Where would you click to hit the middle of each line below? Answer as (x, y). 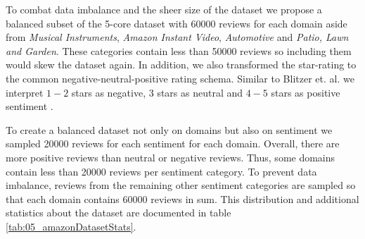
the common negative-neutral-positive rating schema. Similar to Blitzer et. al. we (180, 78)
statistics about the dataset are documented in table (119, 213)
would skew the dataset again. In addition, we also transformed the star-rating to (181, 65)
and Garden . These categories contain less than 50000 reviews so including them (179, 50)
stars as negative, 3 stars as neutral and (157, 92)
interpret (25, 92)
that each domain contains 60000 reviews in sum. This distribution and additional (182, 198)
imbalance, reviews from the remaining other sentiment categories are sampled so (181, 185)
